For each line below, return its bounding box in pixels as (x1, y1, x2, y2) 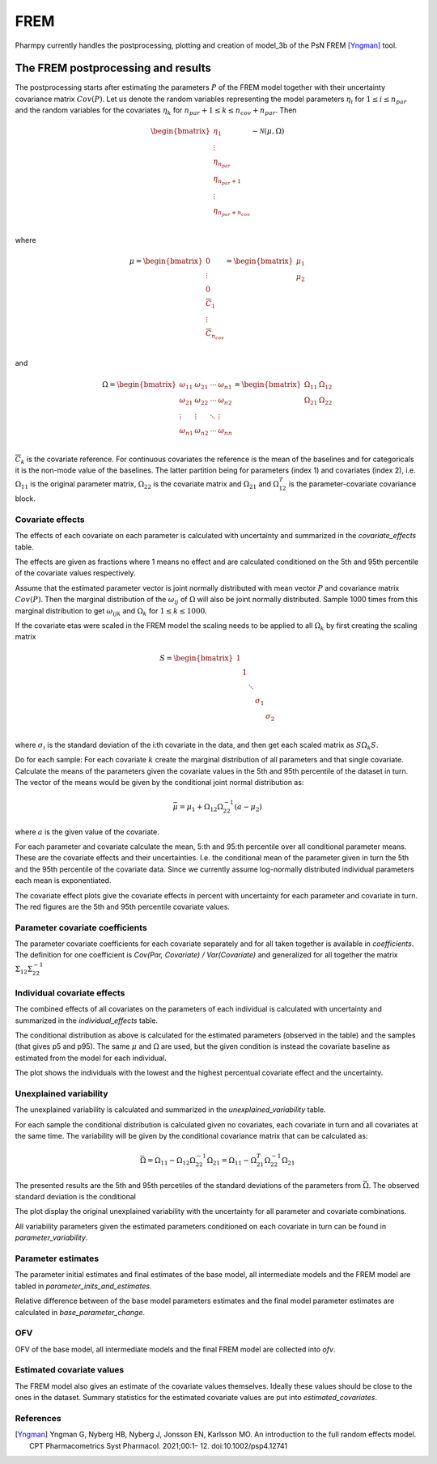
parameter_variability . (15, 1233, 88, 1242)
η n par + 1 (213, 174, 242, 186)
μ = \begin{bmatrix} (129, 256, 203, 265)
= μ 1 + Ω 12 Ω (179, 802, 224, 813)
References (15, 1412, 62, 1424)
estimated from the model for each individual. (15, 1053, 168, 1063)
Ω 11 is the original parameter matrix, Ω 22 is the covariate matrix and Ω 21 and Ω (15, 479, 279, 491)
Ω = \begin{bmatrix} (102, 380, 177, 388)
